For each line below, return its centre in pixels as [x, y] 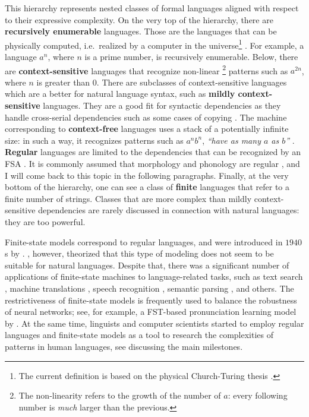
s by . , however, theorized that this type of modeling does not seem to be [139, 253]
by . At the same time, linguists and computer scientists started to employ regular [154, 323]
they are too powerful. [45, 222]
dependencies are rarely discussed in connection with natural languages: [169, 210]
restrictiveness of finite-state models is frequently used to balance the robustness [151, 300]
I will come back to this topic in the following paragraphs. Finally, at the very [147, 175]
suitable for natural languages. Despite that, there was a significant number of [147, 265]
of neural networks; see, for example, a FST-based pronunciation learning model [151, 312]
